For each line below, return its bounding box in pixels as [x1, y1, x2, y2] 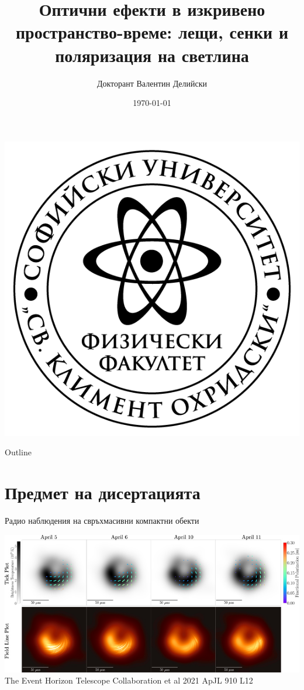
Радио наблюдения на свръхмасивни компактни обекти [5, 514, 199, 527]
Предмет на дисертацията [5, 480, 201, 504]
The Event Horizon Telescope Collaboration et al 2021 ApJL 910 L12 [5, 674, 253, 686]
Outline [5, 446, 32, 458]
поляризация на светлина [55, 43, 249, 67]
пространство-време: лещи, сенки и [15, 20, 289, 44]
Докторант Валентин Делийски [96, 77, 208, 89]
